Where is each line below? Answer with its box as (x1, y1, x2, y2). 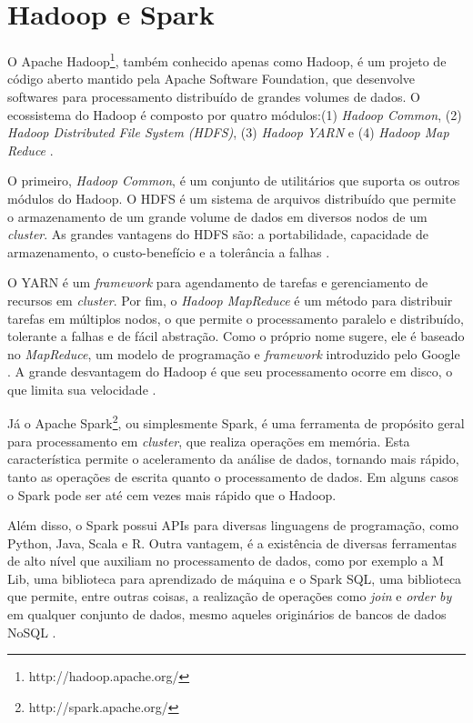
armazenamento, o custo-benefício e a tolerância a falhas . (7, 242, 330, 261)
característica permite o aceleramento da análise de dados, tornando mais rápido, (7, 449, 459, 468)
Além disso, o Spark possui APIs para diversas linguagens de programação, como (7, 516, 459, 535)
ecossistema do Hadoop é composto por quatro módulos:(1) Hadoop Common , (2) (7, 105, 462, 124)
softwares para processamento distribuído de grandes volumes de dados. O (7, 86, 420, 105)
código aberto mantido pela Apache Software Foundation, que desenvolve (7, 69, 415, 88)
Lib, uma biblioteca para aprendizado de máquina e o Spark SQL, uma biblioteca (7, 568, 462, 587)
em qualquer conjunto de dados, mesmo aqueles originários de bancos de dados (7, 605, 447, 624)
